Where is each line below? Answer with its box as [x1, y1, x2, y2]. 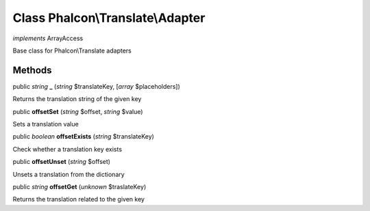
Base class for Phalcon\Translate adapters [12, 46, 132, 55]
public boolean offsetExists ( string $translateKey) [12, 132, 154, 141]
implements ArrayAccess [12, 34, 84, 42]
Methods [12, 64, 52, 76]
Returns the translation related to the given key [12, 195, 145, 203]
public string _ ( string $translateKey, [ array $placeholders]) [12, 82, 181, 90]
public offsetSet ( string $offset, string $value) [12, 107, 143, 115]
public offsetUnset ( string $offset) [12, 158, 111, 166]
